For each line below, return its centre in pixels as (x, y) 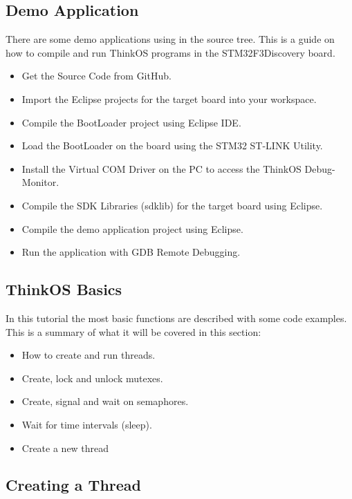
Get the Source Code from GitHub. (96, 76)
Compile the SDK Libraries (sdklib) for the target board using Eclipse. (172, 205)
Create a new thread (65, 448)
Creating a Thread (74, 485)
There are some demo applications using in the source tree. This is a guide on (170, 39)
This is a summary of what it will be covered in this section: (133, 331)
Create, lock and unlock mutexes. (92, 378)
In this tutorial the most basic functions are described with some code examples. (176, 318)
